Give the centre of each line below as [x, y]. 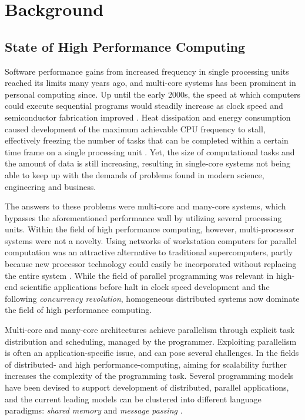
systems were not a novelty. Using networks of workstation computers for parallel [151, 240]
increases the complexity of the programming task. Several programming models [149, 376]
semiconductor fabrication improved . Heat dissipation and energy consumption [148, 117]
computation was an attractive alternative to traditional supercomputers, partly [149, 252]
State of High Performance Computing [125, 46]
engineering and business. [51, 186]
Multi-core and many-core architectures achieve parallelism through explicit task [150, 330]
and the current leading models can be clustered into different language [133, 399]
